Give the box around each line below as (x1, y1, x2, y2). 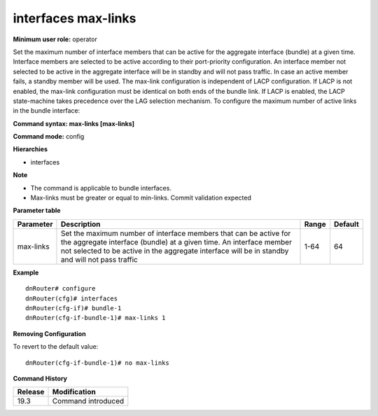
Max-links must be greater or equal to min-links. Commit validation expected (30, 193, 252, 202)
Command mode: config (13, 132, 85, 141)
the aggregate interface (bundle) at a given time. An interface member (60, 237, 292, 247)
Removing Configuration (13, 329, 87, 338)
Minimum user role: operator (13, 35, 97, 43)
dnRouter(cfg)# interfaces (25, 294, 118, 303)
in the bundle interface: (13, 106, 80, 115)
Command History (13, 374, 68, 382)
